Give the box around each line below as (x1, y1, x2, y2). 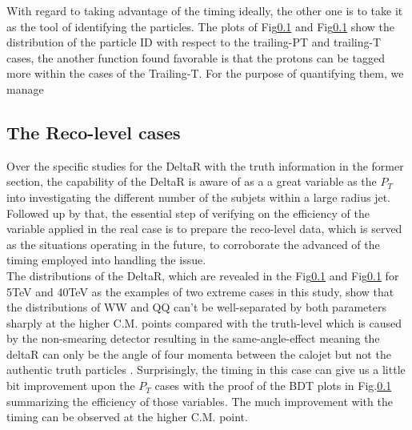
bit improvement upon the (6, 377, 135, 394)
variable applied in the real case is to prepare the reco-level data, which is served (6, 220, 402, 237)
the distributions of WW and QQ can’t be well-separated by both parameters (6, 299, 386, 315)
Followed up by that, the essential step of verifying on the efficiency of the (6, 204, 370, 221)
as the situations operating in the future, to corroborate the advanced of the (6, 235, 380, 252)
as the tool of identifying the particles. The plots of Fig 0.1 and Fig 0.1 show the (6, 18, 394, 34)
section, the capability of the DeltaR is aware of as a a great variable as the (6, 173, 377, 190)
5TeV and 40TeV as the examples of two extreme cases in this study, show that (6, 283, 394, 299)
